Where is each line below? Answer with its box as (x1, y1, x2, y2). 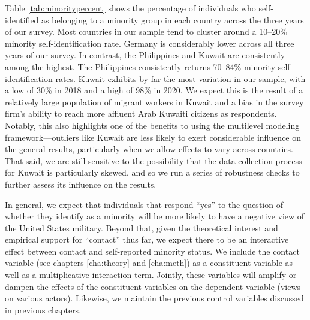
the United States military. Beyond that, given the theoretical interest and (5, 221, 278, 234)
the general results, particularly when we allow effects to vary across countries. (5, 143, 293, 155)
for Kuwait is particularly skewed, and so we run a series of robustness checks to (5, 166, 300, 179)
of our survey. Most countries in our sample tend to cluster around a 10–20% (5, 25, 287, 38)
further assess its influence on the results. (5, 177, 156, 190)
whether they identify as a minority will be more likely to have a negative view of (5, 210, 305, 222)
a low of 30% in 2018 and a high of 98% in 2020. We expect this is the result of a (5, 84, 303, 96)
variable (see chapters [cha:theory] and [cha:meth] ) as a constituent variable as (5, 256, 293, 269)
